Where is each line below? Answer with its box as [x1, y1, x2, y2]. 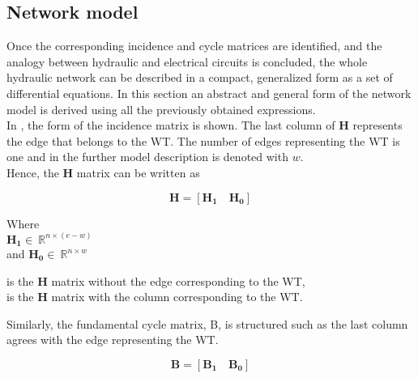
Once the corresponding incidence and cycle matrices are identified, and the [6, 37, 382, 54]
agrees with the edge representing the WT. [6, 331, 219, 348]
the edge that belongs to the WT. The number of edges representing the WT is [6, 132, 400, 149]
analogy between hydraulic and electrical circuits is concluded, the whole [6, 53, 368, 70]
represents [352, 117, 403, 134]
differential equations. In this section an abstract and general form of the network [6, 84, 412, 101]
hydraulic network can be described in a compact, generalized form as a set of [6, 69, 393, 86]
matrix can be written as [76, 164, 200, 181]
